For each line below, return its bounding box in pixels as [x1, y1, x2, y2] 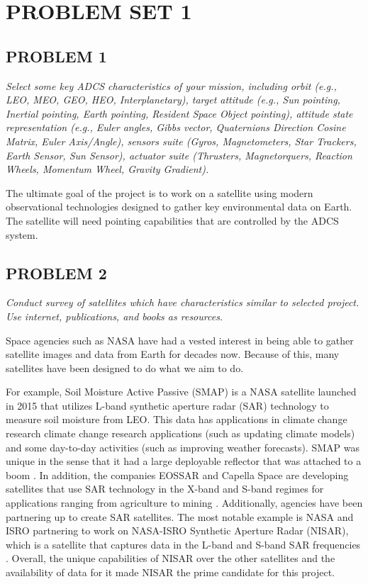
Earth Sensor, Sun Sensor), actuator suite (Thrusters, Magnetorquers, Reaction [6, 147, 352, 162]
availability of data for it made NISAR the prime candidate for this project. [6, 565, 335, 579]
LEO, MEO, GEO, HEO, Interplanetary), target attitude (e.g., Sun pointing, [6, 92, 340, 107]
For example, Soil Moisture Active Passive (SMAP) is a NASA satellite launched [6, 384, 357, 399]
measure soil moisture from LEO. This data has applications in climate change [6, 412, 347, 427]
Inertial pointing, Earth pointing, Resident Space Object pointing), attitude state [6, 106, 353, 120]
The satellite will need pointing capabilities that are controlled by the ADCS [6, 213, 339, 228]
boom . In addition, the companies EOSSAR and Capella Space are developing [6, 467, 349, 482]
